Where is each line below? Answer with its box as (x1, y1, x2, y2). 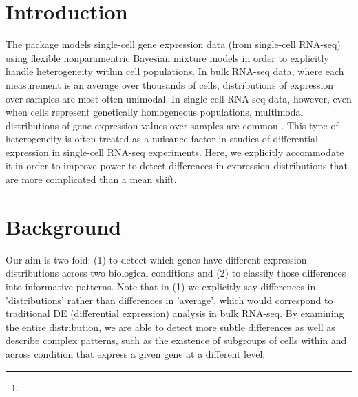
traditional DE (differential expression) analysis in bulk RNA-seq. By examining (6, 306, 344, 321)
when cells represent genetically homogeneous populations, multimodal (6, 105, 304, 119)
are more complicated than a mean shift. (6, 172, 177, 186)
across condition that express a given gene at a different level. (6, 346, 266, 361)
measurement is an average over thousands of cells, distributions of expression (6, 77, 334, 92)
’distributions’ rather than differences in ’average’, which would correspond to (6, 292, 333, 307)
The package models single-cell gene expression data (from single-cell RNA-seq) (6, 37, 341, 52)
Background (6, 212, 122, 240)
